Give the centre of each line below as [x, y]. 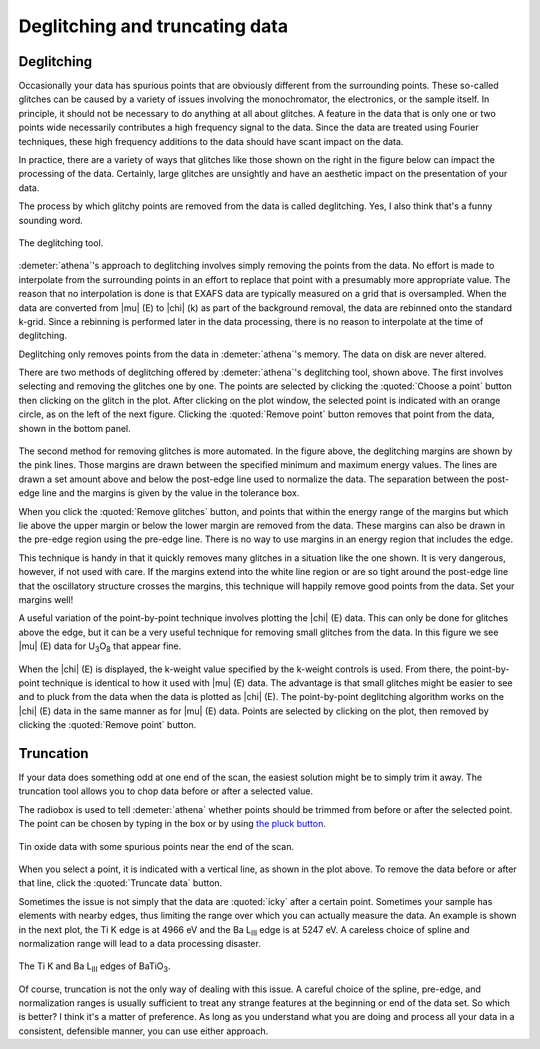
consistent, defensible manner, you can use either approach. [143, 1031]
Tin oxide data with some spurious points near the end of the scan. [156, 846]
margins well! [46, 599]
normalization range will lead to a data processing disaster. [140, 943]
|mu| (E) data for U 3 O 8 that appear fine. [100, 647]
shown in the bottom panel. [75, 428]
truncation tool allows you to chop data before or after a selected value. [166, 791]
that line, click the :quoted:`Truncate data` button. [120, 883]
